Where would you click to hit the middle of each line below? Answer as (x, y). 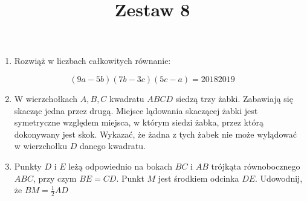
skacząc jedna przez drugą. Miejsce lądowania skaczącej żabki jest (136, 110)
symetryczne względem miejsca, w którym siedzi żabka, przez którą (139, 122)
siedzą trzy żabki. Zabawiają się (234, 98)
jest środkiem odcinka (199, 178)
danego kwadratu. (112, 146)
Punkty (28, 166)
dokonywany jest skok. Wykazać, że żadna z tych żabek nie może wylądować (155, 134)
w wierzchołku (40, 146)
